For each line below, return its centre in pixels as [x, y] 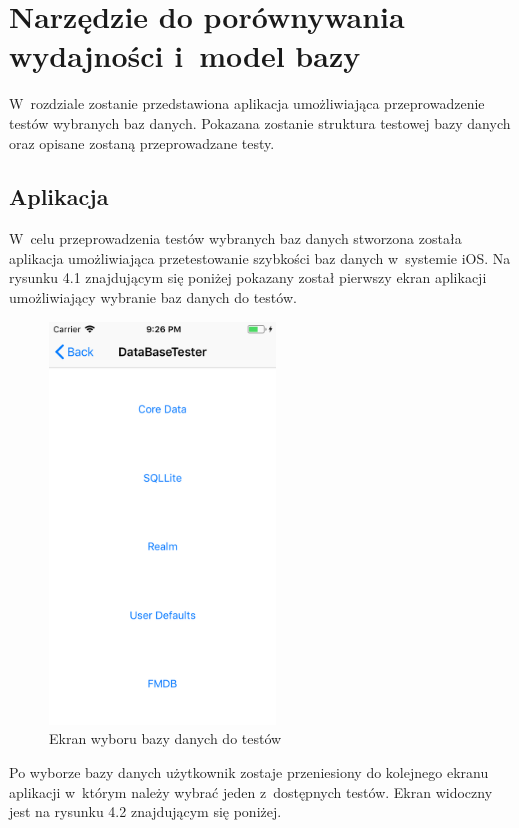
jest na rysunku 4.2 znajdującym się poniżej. [145, 811]
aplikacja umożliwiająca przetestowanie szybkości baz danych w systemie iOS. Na [260, 257]
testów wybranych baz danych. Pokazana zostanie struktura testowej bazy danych [260, 122]
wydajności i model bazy [185, 55]
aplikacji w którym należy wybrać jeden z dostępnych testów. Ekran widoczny [251, 791]
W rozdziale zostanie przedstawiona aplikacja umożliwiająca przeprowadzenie [247, 103]
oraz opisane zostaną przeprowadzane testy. [142, 142]
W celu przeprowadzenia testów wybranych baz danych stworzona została [235, 238]
